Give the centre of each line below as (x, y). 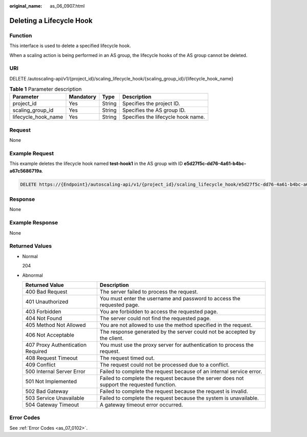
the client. (112, 338)
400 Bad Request (46, 292)
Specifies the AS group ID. (154, 110)
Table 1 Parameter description (46, 89)
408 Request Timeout (51, 358)
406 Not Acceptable (50, 335)
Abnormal (32, 275)
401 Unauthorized (47, 301)
